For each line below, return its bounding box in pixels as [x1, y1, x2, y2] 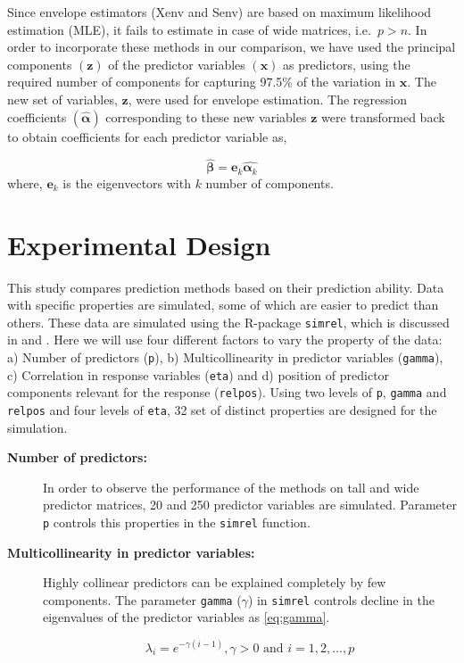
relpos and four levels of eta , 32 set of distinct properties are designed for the [7, 400, 437, 419]
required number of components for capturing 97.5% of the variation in [7, 72, 396, 91]
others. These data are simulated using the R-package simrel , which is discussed [7, 312, 450, 331]
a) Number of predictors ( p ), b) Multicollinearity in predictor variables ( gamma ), [7, 347, 443, 366]
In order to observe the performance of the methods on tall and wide [43, 477, 419, 496]
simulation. [7, 418, 68, 436]
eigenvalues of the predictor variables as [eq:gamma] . [43, 608, 330, 626]
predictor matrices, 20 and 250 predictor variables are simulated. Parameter [43, 495, 457, 514]
